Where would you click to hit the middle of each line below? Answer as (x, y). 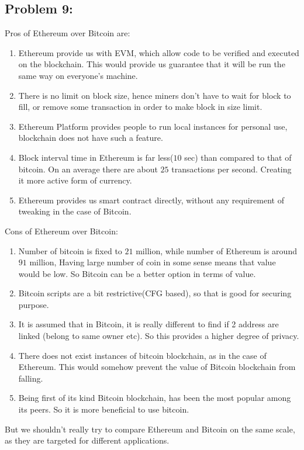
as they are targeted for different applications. (87, 440)
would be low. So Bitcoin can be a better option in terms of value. (137, 273)
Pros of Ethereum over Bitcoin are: (68, 33)
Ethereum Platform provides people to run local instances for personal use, (153, 126)
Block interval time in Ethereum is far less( (96, 157)
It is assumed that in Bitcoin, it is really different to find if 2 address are (148, 324)
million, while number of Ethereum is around (216, 250)
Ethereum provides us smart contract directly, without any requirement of (151, 200)
